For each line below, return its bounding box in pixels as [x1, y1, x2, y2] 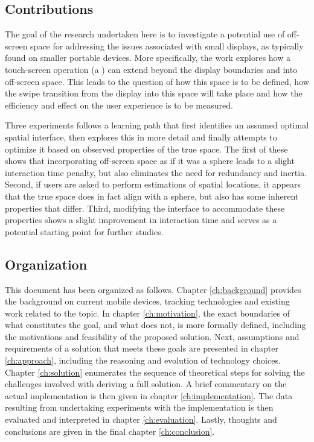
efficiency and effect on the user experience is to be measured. [5, 98, 233, 111]
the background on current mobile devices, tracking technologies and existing [5, 295, 290, 308]
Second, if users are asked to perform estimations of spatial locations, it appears [5, 178, 301, 191]
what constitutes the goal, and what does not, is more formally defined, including [5, 318, 306, 331]
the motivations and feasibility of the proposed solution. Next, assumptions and [5, 330, 300, 343]
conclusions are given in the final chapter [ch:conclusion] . [5, 425, 215, 437]
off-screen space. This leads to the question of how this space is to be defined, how [5, 75, 309, 87]
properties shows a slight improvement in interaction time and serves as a [5, 213, 277, 226]
